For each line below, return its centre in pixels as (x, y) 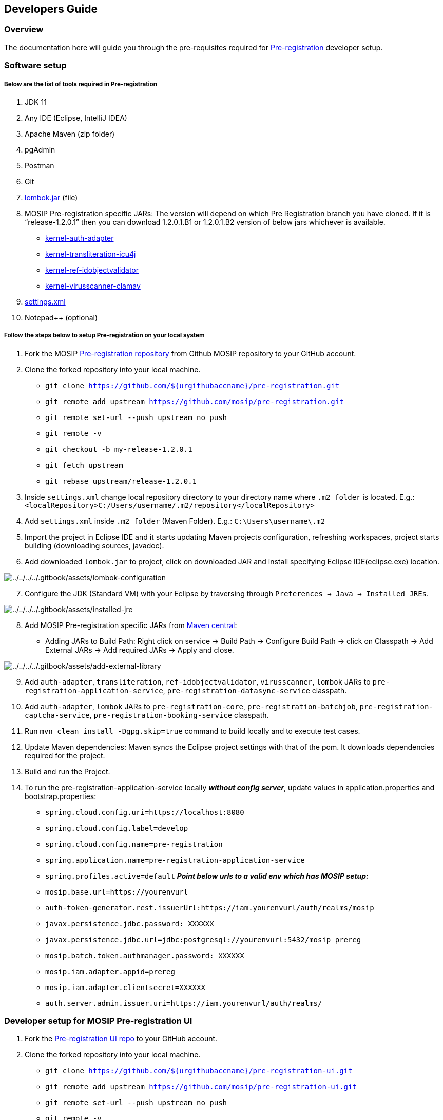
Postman (40, 165)
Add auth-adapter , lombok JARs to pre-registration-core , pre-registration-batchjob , (191, 706)
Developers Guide (51, 9)
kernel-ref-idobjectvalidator (92, 270)
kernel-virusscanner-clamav (93, 286)
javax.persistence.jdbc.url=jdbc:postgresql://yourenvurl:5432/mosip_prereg (203, 939)
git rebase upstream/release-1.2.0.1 (121, 481)
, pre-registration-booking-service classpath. (179, 715)
